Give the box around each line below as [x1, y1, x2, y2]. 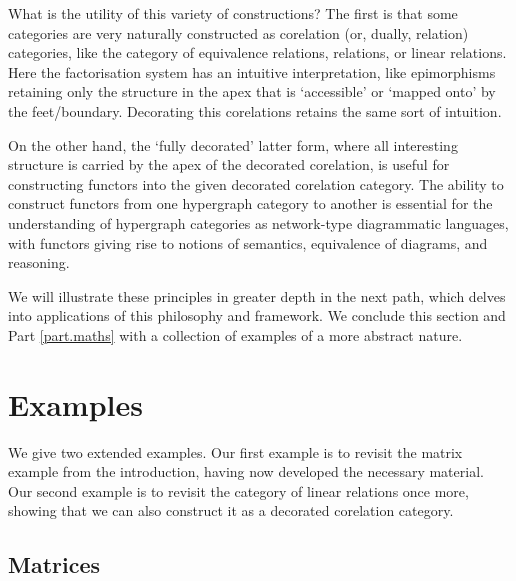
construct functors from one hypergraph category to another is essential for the [8, 193, 493, 214]
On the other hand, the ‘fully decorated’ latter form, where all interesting [8, 134, 458, 155]
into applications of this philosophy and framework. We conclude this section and [8, 305, 506, 326]
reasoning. [8, 252, 70, 273]
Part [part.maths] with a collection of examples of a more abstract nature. [8, 324, 463, 345]
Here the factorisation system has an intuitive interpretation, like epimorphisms [8, 61, 496, 82]
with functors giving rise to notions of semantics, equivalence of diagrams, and [8, 232, 488, 253]
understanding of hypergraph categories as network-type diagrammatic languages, [8, 212, 509, 233]
